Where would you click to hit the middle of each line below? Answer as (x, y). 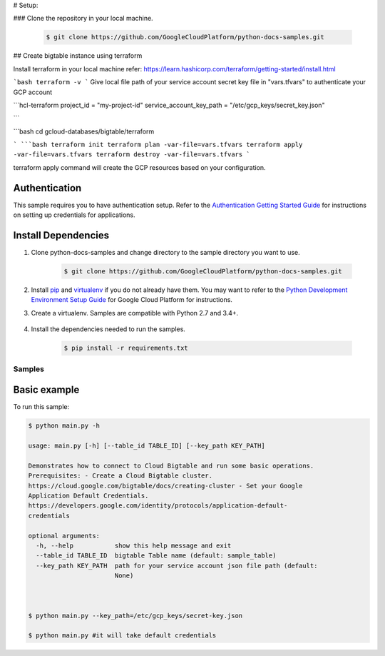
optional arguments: (64, 536)
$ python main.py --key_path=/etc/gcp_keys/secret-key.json (135, 615)
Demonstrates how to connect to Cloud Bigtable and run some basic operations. (171, 465)
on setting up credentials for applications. (74, 215)
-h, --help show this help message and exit (134, 545)
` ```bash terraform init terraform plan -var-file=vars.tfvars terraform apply (158, 145)
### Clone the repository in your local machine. (83, 19)
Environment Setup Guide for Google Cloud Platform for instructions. (132, 300)
